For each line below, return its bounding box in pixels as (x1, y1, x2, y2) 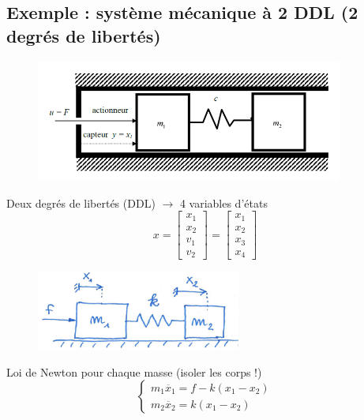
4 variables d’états (179, 194, 268, 211)
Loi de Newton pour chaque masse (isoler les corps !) (6, 363, 262, 380)
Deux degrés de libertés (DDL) (6, 194, 156, 211)
